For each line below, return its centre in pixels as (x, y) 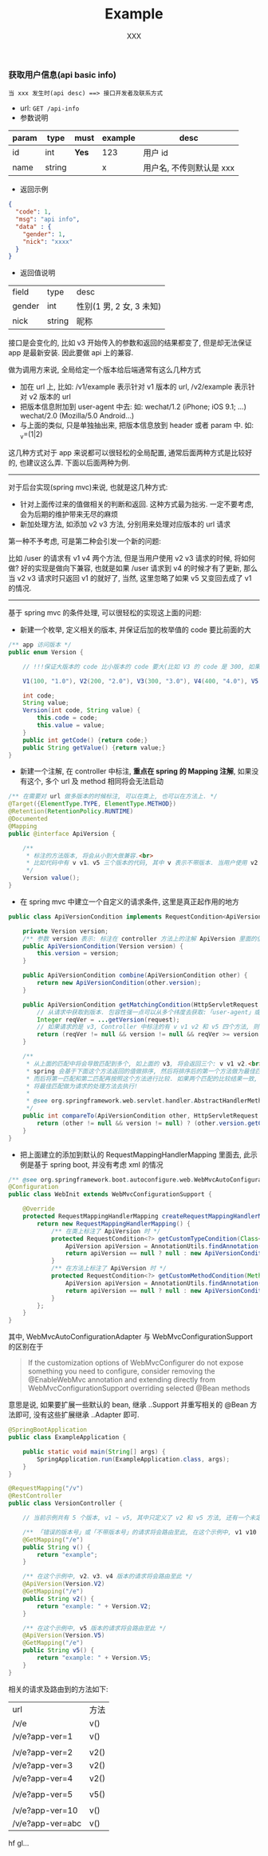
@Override (39, 1209)
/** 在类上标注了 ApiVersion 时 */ (106, 1231)
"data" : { (33, 226)
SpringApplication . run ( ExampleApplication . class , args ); (133, 1459)
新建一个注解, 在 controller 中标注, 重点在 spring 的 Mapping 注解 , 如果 (136, 771)
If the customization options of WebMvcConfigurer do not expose (136, 1363)
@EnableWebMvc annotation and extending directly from (122, 1380)
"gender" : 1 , (44, 234)
